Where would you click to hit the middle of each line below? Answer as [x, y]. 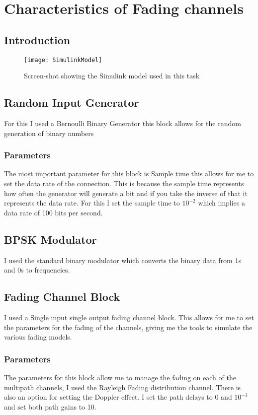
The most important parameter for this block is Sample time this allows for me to [129, 173]
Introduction [37, 39]
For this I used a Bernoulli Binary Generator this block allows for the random [123, 123]
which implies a [222, 203]
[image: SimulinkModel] [63, 60]
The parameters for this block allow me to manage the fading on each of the [120, 377]
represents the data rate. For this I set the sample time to [92, 203]
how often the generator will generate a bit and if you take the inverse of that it [126, 193]
